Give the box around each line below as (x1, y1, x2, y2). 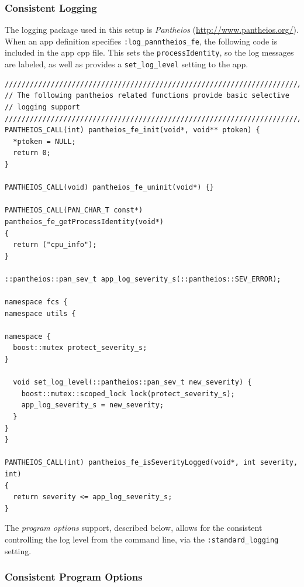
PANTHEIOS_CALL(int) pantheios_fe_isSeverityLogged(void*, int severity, (5, 458, 298, 467)
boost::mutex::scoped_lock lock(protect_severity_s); (21, 389, 235, 398)
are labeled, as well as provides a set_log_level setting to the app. (5, 58, 248, 70)
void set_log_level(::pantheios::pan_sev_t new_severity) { (13, 378, 252, 387)
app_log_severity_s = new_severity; (21, 401, 164, 410)
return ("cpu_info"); (13, 241, 97, 249)
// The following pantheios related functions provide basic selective (5, 91, 289, 100)
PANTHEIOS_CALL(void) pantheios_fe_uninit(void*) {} (5, 183, 214, 192)
